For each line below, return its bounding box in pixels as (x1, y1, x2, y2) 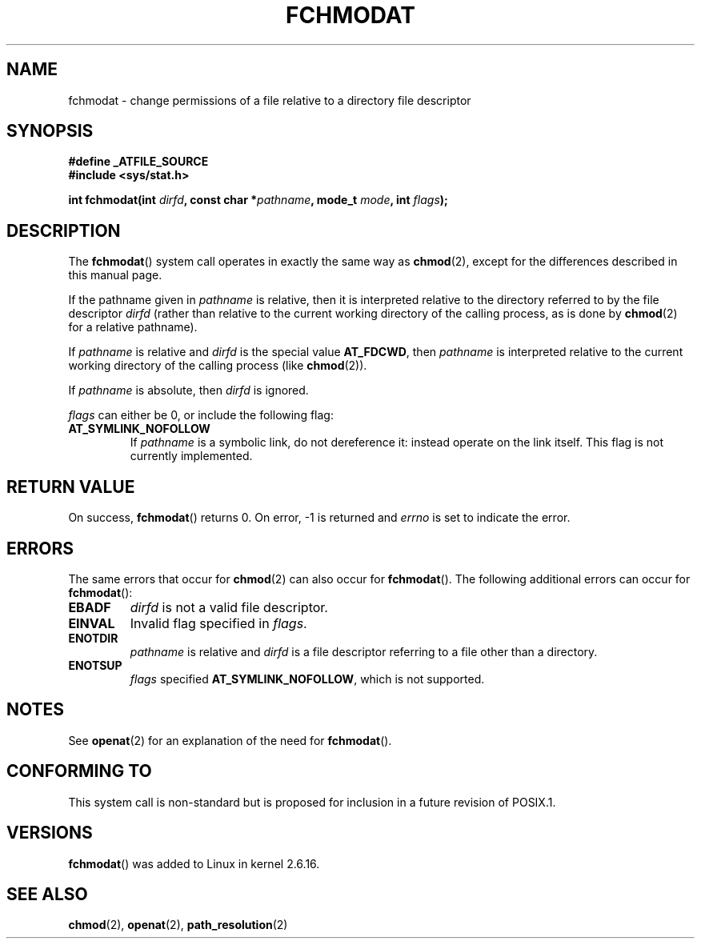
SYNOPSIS (6, 121, 94, 142)
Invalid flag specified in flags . (130, 615, 307, 631)
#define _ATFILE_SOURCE (68, 154, 209, 169)
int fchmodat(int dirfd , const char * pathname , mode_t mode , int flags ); (68, 193, 448, 207)
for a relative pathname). (68, 320, 198, 334)
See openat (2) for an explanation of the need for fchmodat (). (68, 733, 392, 747)
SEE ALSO (6, 883, 88, 904)
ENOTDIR (68, 631, 118, 645)
